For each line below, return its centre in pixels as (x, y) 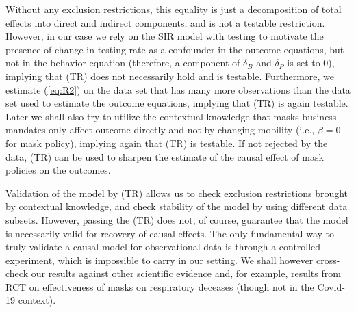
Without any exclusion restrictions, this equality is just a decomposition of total (174, 9)
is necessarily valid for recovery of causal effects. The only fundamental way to (170, 233)
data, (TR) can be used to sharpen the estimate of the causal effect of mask (165, 156)
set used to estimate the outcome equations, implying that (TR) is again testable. (177, 103)
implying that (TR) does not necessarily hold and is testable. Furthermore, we (170, 76)
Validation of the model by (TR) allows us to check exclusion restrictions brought (177, 193)
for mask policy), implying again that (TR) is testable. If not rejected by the (167, 143)
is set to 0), (311, 63)
